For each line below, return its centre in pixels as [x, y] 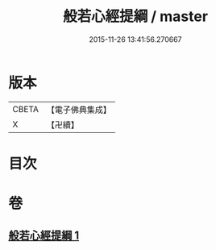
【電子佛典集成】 [79, 110]
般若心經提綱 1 [44, 236]
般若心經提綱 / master [135, 17]
